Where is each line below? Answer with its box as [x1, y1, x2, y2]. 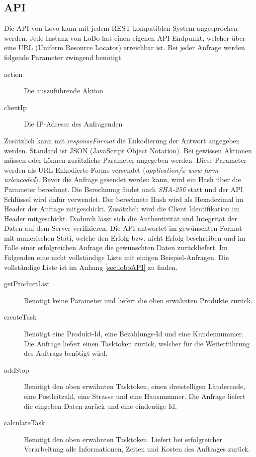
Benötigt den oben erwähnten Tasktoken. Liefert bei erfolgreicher [24, 434, 222, 444]
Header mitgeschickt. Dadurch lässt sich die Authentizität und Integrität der [4, 213, 237, 223]
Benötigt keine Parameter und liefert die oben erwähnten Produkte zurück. [24, 295, 253, 305]
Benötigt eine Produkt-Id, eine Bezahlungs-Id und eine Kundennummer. [24, 328, 244, 339]
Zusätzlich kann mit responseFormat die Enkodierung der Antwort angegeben [4, 135, 240, 145]
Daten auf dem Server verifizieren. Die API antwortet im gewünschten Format [4, 223, 242, 233]
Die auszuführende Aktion [24, 85, 103, 96]
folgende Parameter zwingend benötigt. [4, 52, 123, 62]
